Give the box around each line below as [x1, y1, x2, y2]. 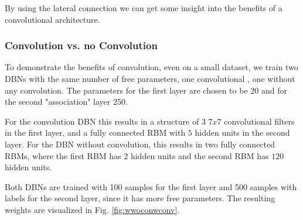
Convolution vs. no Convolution [5, 38, 158, 53]
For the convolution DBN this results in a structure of [5, 115, 199, 127]
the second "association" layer [5, 95, 111, 108]
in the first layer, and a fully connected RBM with [5, 126, 186, 139]
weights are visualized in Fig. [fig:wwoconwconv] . [5, 203, 180, 215]
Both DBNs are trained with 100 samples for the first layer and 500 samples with [5, 180, 297, 192]
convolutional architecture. [5, 13, 100, 25]
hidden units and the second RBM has [130, 149, 269, 161]
